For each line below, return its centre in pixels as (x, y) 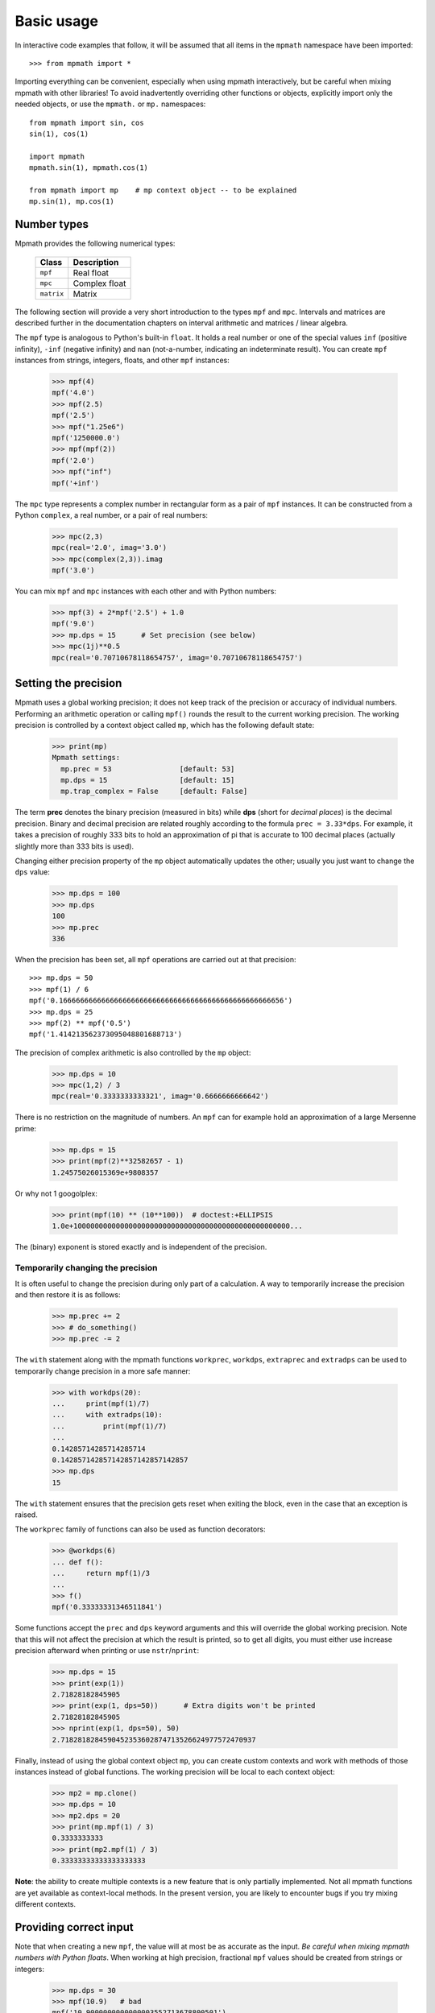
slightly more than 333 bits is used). (75, 846)
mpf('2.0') (73, 460)
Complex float (99, 283)
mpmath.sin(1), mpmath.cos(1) (89, 168)
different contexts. (46, 1903)
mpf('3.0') (73, 570)
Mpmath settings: (86, 758)
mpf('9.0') (73, 624)
